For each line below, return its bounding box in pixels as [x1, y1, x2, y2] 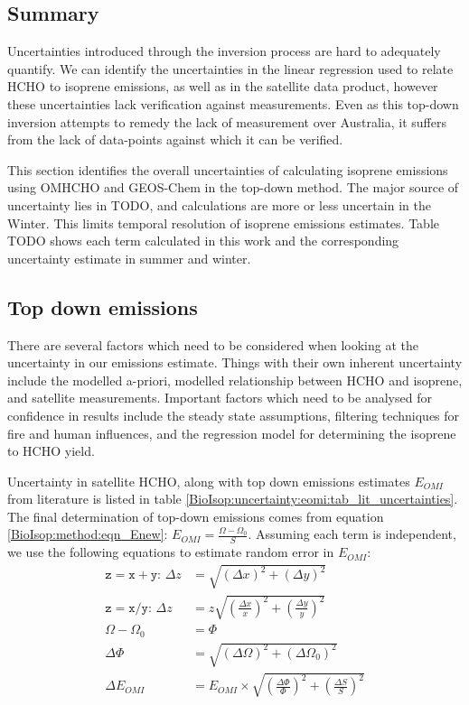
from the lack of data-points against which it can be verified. [7, 130, 343, 149]
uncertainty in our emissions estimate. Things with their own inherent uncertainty [7, 353, 463, 372]
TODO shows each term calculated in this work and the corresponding [7, 231, 399, 250]
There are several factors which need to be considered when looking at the [7, 335, 418, 354]
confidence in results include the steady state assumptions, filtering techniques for [7, 405, 460, 424]
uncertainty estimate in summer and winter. [7, 248, 251, 267]
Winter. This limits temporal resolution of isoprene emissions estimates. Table [7, 213, 439, 232]
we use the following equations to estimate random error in [7, 543, 334, 561]
